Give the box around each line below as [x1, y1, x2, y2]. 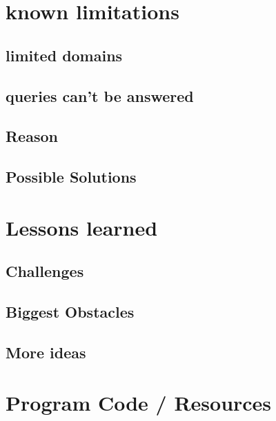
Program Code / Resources [6, 389, 272, 417]
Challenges [6, 260, 84, 282]
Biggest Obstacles [6, 301, 135, 322]
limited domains [6, 44, 123, 65]
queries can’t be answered [6, 85, 194, 106]
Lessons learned [6, 213, 158, 241]
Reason [6, 125, 58, 147]
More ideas [6, 341, 86, 362]
